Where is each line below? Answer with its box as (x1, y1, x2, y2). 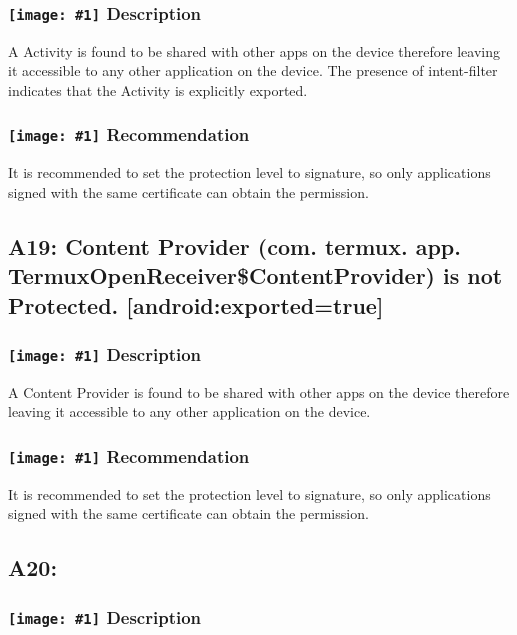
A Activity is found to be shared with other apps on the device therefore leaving (8, 40, 500, 61)
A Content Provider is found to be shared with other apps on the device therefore (8, 381, 510, 402)
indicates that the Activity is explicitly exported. (8, 79, 308, 100)
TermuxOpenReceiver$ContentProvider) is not (8, 260, 503, 291)
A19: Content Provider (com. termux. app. (8, 230, 461, 261)
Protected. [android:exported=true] (8, 289, 384, 320)
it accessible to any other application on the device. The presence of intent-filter (8, 60, 498, 81)
